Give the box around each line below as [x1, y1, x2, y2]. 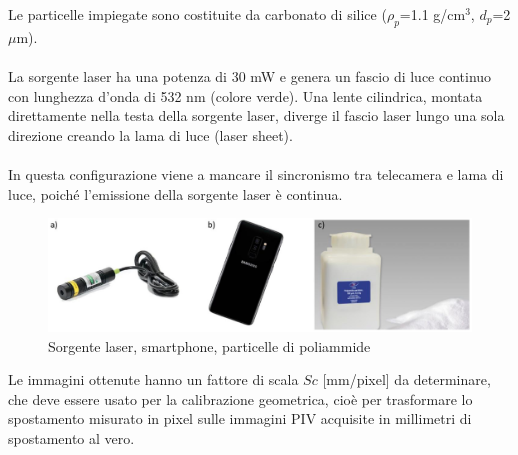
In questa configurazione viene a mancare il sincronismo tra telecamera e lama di [8, 163, 504, 184]
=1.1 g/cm [399, 4, 466, 24]
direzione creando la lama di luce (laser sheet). [8, 124, 293, 145]
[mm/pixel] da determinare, [322, 369, 491, 390]
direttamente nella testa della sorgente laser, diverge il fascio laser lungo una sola [8, 105, 505, 126]
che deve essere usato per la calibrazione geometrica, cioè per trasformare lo [8, 388, 473, 409]
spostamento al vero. [8, 427, 135, 448]
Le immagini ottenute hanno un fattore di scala [8, 369, 299, 390]
